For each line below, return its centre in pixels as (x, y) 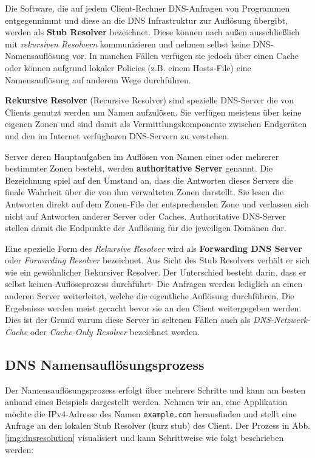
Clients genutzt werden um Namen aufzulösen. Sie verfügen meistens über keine (153, 112)
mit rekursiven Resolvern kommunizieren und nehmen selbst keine (127, 43)
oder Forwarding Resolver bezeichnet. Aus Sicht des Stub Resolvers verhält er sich (157, 260)
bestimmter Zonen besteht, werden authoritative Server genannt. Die (139, 168)
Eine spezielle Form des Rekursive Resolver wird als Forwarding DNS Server (154, 248)
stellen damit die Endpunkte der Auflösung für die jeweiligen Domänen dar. (146, 228)
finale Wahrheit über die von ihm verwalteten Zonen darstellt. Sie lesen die (144, 192)
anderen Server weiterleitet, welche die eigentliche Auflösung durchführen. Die (150, 296)
